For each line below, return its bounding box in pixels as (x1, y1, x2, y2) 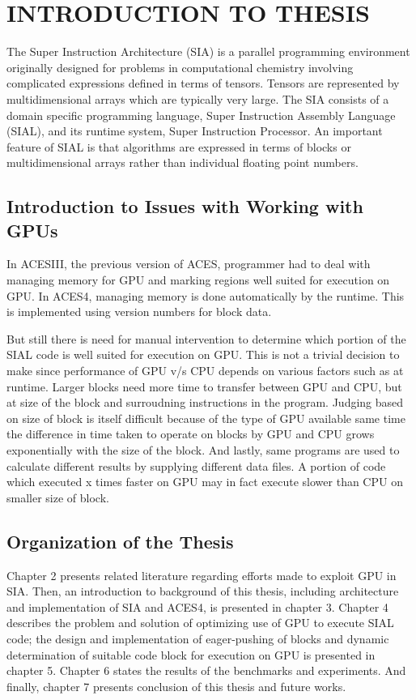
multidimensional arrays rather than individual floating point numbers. (6, 154, 359, 171)
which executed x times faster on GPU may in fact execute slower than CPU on (6, 473, 403, 490)
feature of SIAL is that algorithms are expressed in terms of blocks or (6, 138, 351, 155)
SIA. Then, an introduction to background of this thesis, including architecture (6, 583, 399, 600)
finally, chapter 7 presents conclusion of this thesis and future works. (6, 677, 346, 694)
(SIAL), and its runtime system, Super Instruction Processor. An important (6, 122, 383, 139)
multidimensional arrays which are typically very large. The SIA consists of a (6, 90, 389, 107)
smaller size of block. (6, 489, 109, 506)
